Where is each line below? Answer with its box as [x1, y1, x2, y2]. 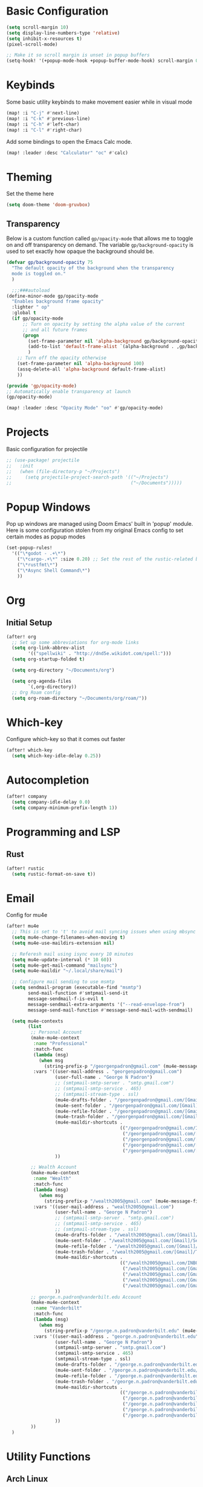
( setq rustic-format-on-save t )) [11, 871, 96, 877]
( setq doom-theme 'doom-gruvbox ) [6, 202, 91, 208]
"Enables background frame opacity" [11, 298, 104, 304]
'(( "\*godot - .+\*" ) [11, 551, 66, 557]
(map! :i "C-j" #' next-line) [6, 110, 80, 116]
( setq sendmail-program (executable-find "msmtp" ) [11, 984, 142, 991]
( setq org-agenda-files [11, 678, 71, 684]
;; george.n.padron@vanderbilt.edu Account [30, 1294, 142, 1300]
